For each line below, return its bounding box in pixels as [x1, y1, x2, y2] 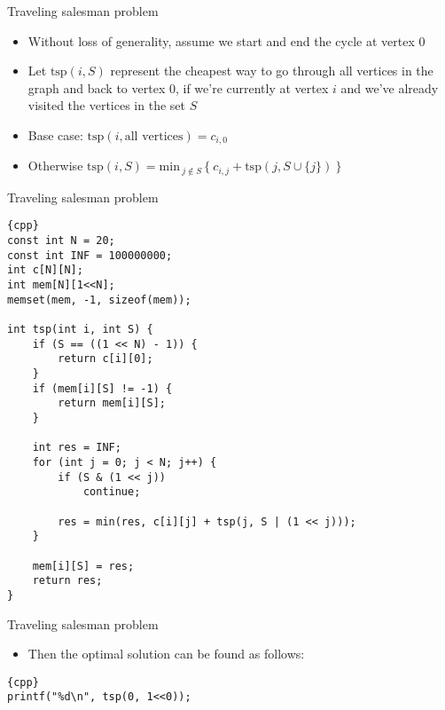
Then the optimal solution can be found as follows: [27, 644, 305, 663]
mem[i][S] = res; [32, 559, 135, 572]
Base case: [27, 125, 83, 144]
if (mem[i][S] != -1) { [32, 382, 173, 395]
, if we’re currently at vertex [175, 78, 329, 97]
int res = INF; [32, 441, 121, 454]
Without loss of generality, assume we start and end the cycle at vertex [27, 31, 415, 50]
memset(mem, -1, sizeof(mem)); [7, 293, 191, 306]
